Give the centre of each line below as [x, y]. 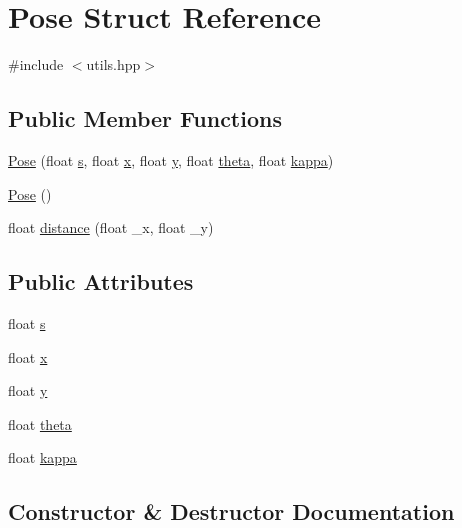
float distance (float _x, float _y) [111, 227]
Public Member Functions [145, 118]
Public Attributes [101, 281]
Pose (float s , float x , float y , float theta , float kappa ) [171, 159]
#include [36, 64]
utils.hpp [113, 64]
